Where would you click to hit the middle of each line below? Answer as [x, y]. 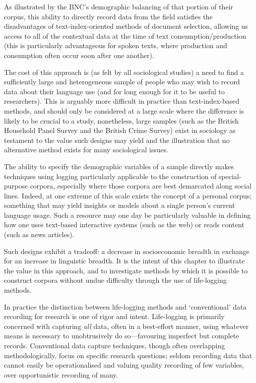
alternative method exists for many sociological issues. [86, 150]
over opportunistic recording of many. [61, 374]
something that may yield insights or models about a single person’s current [120, 205]
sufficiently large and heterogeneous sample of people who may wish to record [122, 82]
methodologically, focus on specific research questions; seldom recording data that [128, 355]
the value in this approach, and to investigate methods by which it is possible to [126, 270]
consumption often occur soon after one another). [79, 55]
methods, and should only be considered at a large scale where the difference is [124, 110]
